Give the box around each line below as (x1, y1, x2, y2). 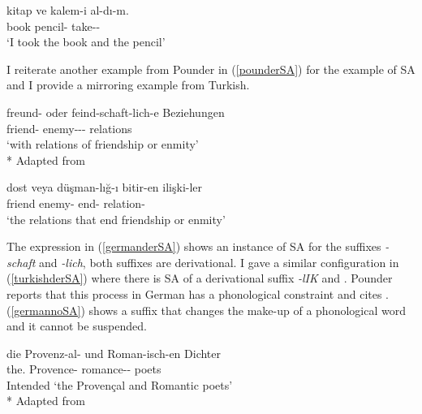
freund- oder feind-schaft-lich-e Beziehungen (6, 103, 225, 120)
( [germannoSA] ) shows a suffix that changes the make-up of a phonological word (6, 301, 406, 318)
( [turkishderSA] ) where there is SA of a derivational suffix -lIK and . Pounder (6, 270, 393, 287)
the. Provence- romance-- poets (6, 360, 161, 377)
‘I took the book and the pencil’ (6, 33, 166, 50)
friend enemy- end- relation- (6, 194, 145, 211)
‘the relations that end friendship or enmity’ (6, 210, 226, 227)
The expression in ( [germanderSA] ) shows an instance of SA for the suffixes (6, 238, 381, 255)
